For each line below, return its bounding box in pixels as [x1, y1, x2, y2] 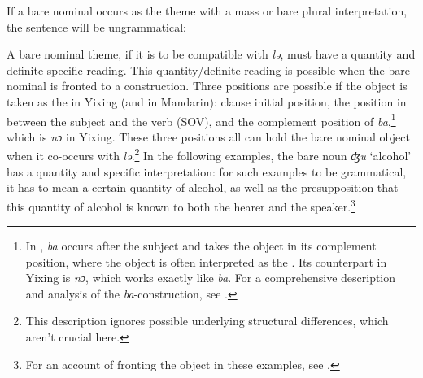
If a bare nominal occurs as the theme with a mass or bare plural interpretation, [7, 2, 408, 19]
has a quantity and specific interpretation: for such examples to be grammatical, [7, 163, 407, 180]
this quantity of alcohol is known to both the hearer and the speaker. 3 [7, 195, 355, 215]
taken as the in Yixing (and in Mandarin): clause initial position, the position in [7, 93, 407, 110]
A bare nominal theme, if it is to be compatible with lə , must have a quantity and [7, 46, 416, 63]
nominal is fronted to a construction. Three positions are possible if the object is [7, 77, 408, 94]
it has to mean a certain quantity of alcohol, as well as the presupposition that [7, 179, 399, 196]
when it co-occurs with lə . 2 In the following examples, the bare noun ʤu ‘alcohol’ [7, 145, 412, 164]
